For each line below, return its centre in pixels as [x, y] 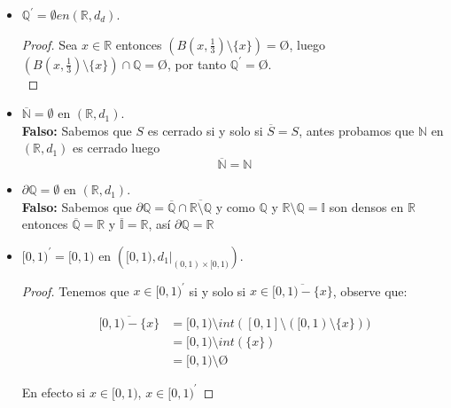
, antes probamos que [357, 130]
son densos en [366, 206]
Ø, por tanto [192, 63]
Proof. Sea [50, 44]
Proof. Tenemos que [75, 290]
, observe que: [370, 290]
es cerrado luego [117, 148]
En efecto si [54, 392]
